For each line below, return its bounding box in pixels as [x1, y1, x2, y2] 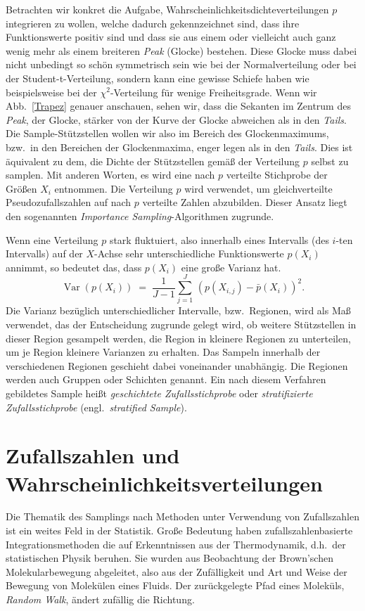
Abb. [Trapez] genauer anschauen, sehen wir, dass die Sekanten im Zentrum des [6, 98, 351, 113]
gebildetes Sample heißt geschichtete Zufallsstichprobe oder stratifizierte [6, 385, 313, 400]
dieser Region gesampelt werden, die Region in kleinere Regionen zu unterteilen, [6, 330, 351, 345]
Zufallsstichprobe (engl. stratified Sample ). [6, 399, 187, 414]
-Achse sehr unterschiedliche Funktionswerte [94, 246, 284, 261]
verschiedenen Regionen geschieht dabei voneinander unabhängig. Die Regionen [6, 358, 348, 373]
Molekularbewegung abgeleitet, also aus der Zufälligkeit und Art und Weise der [6, 564, 347, 579]
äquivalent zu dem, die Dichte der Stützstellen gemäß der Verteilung [6, 153, 300, 168]
